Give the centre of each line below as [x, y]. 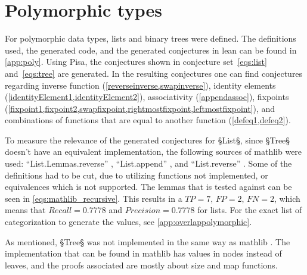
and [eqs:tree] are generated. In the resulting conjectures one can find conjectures [154, 73]
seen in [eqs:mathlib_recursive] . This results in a [94, 198]
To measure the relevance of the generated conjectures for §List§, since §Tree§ [148, 140]
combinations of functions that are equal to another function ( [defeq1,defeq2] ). [148, 120]
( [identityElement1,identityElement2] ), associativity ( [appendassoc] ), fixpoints [147, 97]
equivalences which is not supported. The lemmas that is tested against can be [148, 187]
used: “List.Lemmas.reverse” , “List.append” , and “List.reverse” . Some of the [148, 163]
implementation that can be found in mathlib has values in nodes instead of [143, 253]
